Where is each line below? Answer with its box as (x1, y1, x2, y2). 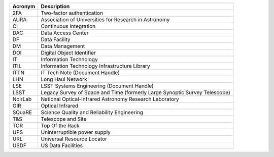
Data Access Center (41, 29, 89, 36)
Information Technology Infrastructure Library (41, 63, 150, 69)
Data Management (41, 43, 85, 49)
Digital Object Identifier (41, 49, 96, 56)
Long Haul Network (41, 76, 87, 83)
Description (41, 3, 70, 10)
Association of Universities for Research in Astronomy (41, 16, 170, 23)
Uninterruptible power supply (41, 129, 111, 136)
